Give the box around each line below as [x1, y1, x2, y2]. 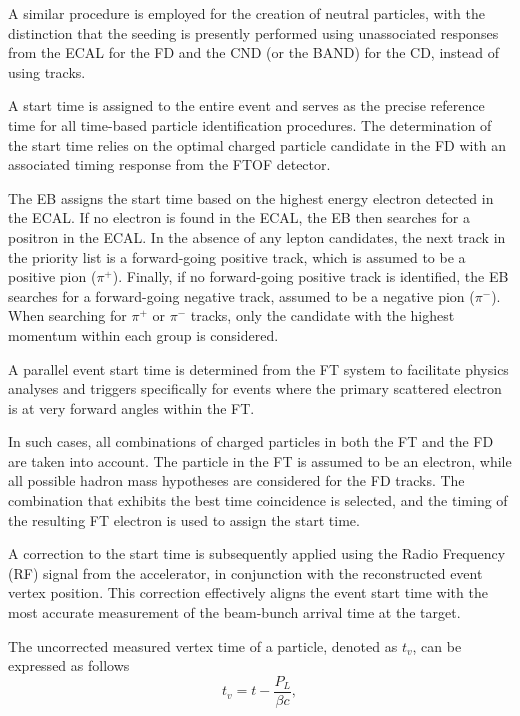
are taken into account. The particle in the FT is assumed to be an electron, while [8, 450, 512, 471]
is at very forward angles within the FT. [8, 397, 255, 418]
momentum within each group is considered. [8, 324, 279, 345]
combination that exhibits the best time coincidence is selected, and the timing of [8, 490, 508, 511]
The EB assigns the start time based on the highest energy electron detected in [8, 187, 494, 208]
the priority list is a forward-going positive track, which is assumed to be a [8, 246, 466, 267]
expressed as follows [8, 655, 130, 676]
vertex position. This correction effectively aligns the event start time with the [8, 582, 488, 603]
